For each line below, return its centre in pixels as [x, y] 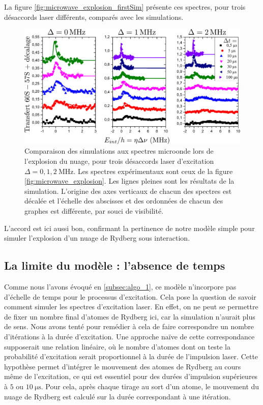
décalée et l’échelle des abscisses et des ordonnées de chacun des [124, 201]
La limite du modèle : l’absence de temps [115, 265]
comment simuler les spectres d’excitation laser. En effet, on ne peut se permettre [131, 307]
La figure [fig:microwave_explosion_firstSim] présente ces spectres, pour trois [125, 7]
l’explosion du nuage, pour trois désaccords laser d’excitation [119, 161]
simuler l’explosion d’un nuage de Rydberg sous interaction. [97, 238]
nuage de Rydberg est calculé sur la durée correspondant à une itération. [118, 396]
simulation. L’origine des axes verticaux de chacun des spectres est [128, 191]
